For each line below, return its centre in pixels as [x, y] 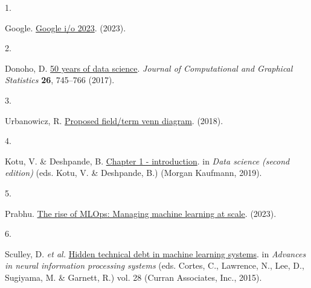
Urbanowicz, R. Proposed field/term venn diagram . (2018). [114, 120]
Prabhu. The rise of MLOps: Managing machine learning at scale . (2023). [141, 213]
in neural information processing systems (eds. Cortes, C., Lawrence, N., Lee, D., [155, 265]
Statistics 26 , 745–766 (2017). [60, 80]
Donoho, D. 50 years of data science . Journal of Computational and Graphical [149, 68]
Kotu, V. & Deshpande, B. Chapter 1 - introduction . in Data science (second [147, 161]
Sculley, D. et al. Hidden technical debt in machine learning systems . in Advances [155, 253]
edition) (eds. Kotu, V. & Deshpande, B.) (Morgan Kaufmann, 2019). [133, 173]
